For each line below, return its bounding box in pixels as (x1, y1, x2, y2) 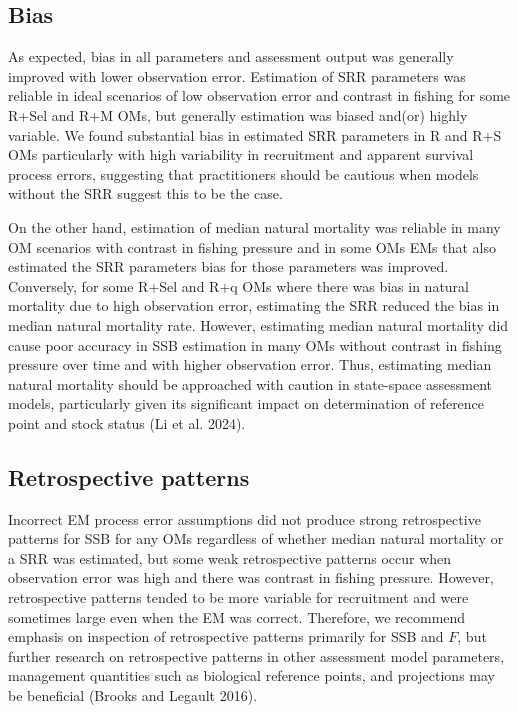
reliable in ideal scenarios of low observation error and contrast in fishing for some (8, 85, 511, 106)
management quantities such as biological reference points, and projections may (8, 665, 495, 686)
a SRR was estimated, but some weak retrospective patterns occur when (8, 547, 452, 568)
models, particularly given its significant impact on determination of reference (8, 393, 485, 414)
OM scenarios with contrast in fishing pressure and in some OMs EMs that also (8, 236, 496, 257)
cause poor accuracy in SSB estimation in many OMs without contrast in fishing (8, 334, 502, 355)
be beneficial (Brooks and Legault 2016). (8, 685, 258, 706)
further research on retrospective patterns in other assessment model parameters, (8, 645, 505, 666)
